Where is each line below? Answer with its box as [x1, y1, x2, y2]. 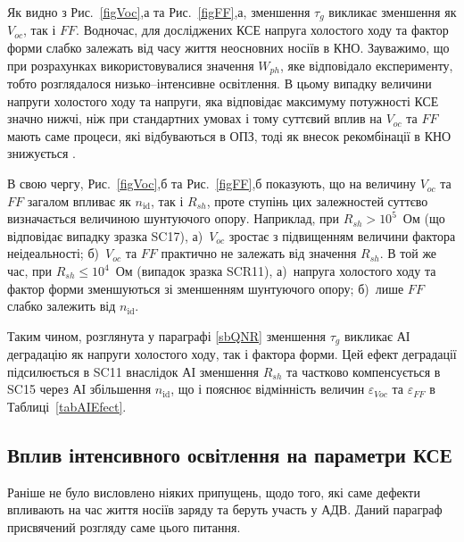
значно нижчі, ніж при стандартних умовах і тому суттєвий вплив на [7, 109, 382, 128]
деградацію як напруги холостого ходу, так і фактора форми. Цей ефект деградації [7, 345, 457, 363]
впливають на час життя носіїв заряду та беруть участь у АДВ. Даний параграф [7, 500, 443, 519]
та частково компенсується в [286, 362, 441, 380]
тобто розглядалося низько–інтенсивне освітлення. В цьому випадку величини [7, 74, 432, 93]
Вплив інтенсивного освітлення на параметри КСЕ [7, 441, 452, 469]
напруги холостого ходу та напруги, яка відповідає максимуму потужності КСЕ [7, 91, 439, 110]
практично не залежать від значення [161, 244, 357, 263]
